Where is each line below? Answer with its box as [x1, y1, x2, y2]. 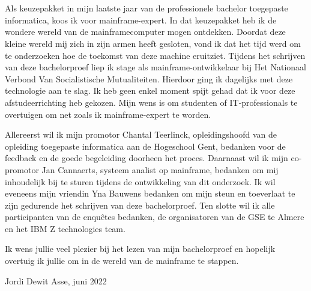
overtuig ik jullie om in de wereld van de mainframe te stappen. [5, 254, 239, 267]
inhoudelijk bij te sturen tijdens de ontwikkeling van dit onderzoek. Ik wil [5, 175, 276, 188]
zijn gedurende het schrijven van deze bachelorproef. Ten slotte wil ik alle [5, 198, 275, 211]
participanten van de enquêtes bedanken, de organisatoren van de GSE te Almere [5, 210, 304, 223]
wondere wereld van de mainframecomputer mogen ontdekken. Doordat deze [5, 25, 286, 38]
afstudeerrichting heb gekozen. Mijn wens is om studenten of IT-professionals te [5, 96, 298, 108]
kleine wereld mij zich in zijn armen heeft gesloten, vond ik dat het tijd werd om [5, 37, 301, 49]
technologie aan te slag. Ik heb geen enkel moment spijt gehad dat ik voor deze [5, 84, 295, 97]
